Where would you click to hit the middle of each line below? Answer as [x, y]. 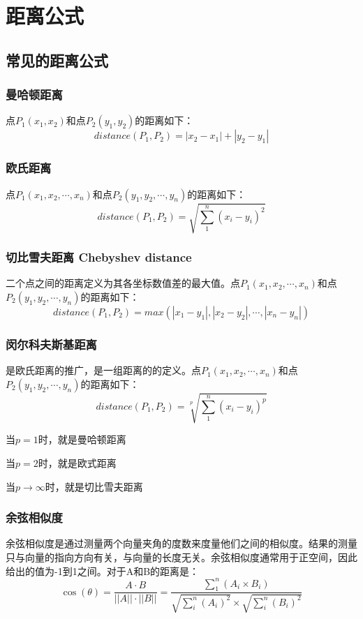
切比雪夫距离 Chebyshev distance [99, 257]
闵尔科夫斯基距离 [51, 344]
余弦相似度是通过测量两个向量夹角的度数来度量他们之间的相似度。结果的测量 [181, 543]
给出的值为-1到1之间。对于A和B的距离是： [103, 570]
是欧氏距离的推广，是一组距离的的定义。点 [103, 370]
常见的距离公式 [57, 60]
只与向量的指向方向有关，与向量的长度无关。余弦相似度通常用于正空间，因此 [181, 557]
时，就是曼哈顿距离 [82, 439]
